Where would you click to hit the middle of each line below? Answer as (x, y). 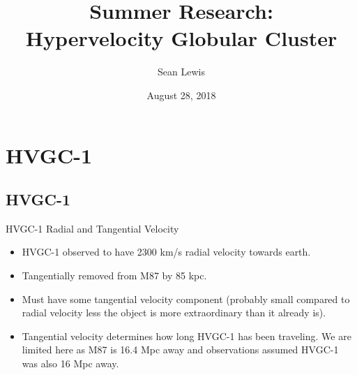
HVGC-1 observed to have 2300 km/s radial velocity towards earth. (166, 252)
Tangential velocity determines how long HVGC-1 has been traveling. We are (187, 336)
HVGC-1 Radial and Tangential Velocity (92, 228)
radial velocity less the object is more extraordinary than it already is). (174, 312)
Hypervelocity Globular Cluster (181, 38)
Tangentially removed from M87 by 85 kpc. (114, 275)
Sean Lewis (181, 72)
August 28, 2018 (181, 95)
